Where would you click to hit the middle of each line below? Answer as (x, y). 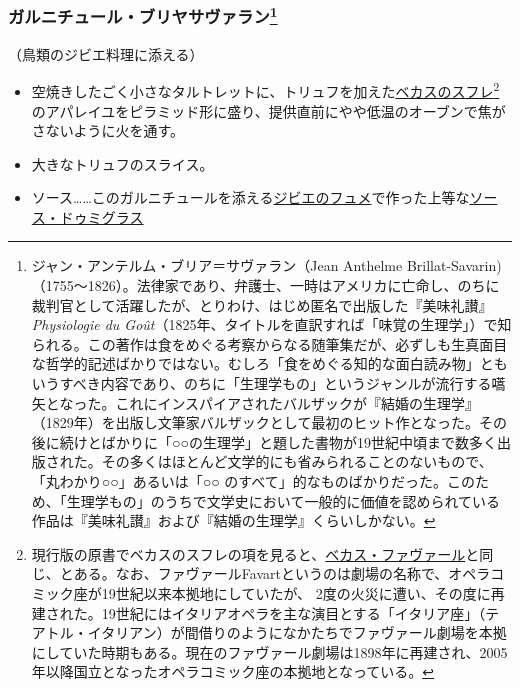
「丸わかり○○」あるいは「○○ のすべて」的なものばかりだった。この (253, 481)
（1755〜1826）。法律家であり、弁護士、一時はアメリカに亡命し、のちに (265, 285)
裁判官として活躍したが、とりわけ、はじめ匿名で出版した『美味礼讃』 (262, 304)
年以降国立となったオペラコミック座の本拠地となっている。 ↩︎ (232, 671)
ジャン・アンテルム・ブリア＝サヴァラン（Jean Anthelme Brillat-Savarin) (266, 265)
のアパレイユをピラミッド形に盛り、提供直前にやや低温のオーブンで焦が (268, 110)
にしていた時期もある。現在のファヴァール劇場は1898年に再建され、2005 (269, 651)
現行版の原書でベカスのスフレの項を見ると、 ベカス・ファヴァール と (255, 553)
